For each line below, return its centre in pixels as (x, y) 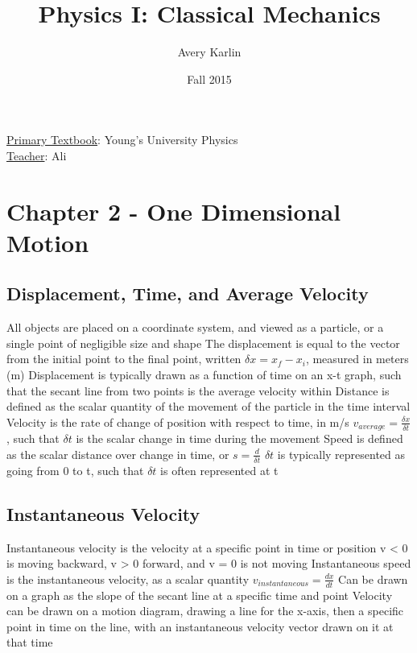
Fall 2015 (209, 79)
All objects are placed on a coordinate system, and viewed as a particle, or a (195, 327)
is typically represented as (341, 454)
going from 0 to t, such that (75, 470)
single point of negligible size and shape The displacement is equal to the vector (203, 343)
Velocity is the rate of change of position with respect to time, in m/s (178, 422)
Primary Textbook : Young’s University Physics (122, 140)
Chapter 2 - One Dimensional (174, 211)
